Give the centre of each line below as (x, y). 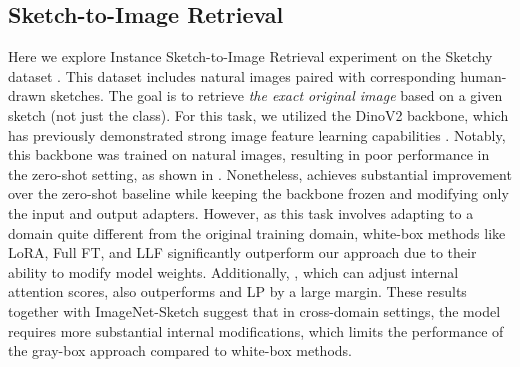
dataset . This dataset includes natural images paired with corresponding (232, 75)
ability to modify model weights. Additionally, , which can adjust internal (233, 271)
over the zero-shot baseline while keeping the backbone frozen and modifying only (258, 193)
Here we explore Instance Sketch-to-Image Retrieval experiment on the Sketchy (250, 56)
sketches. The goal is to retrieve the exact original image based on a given (276, 95)
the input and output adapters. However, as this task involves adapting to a (241, 212)
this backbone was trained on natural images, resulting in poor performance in (249, 154)
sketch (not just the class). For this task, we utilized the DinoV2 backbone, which (258, 114)
